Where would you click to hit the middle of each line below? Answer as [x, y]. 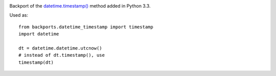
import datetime [39, 34]
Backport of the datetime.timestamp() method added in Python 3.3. [80, 6]
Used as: [19, 15]
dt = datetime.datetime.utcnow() [60, 48]
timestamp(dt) [36, 62]
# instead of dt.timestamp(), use [62, 55]
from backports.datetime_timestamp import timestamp [86, 27]
